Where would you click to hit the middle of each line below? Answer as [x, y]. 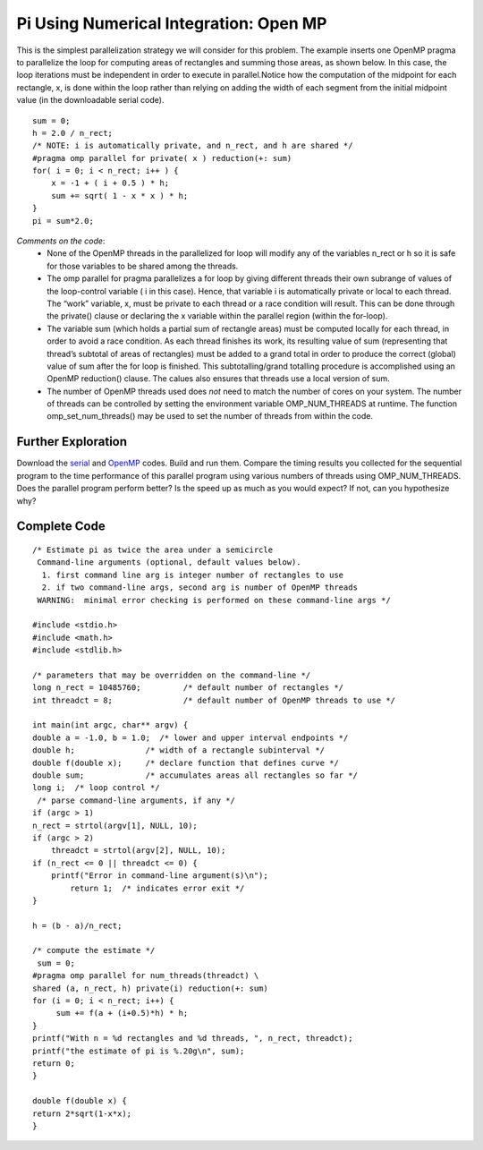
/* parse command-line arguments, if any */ [136, 800]
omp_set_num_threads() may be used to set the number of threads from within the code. [210, 416]
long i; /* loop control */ [96, 788]
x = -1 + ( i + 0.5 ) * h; [110, 183]
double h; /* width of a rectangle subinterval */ [179, 750]
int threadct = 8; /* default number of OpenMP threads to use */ [214, 700]
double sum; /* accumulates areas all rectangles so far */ [195, 775]
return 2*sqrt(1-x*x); [82, 1113]
